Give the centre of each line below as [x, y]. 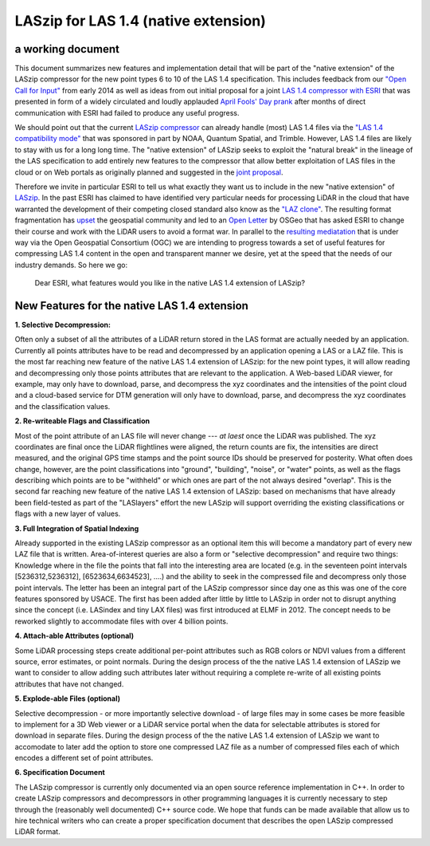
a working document [67, 49]
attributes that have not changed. [69, 684]
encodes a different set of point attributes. [84, 758]
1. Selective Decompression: [63, 325]
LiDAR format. [37, 832]
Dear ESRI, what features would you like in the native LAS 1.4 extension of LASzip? [170, 283]
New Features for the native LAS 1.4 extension [131, 306]
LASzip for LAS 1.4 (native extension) [141, 21]
